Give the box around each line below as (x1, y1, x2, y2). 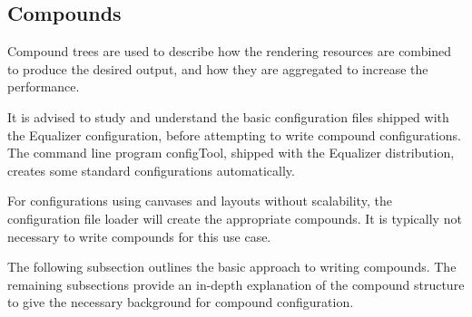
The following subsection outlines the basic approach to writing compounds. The (7, 257, 457, 276)
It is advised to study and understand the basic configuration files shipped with (7, 107, 449, 126)
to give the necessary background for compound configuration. (7, 293, 354, 312)
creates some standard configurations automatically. (7, 160, 295, 179)
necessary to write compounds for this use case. (7, 226, 271, 245)
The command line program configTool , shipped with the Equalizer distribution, (7, 143, 455, 162)
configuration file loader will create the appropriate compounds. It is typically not (7, 208, 462, 227)
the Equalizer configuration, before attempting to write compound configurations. (7, 125, 461, 144)
